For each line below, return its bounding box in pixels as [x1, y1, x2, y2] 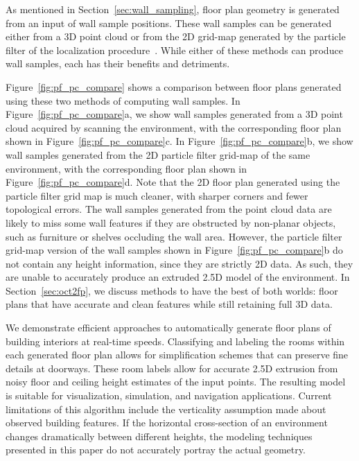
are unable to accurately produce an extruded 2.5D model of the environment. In [6, 270, 350, 284]
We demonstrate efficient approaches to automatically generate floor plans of [6, 320, 331, 335]
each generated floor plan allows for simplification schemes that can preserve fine [6, 347, 349, 362]
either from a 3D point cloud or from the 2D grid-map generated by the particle [6, 29, 346, 44]
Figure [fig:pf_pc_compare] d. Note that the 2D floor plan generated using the [6, 175, 340, 189]
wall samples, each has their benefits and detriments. [6, 56, 230, 71]
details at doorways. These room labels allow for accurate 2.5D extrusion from [6, 360, 338, 375]
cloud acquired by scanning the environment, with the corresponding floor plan [6, 120, 342, 134]
